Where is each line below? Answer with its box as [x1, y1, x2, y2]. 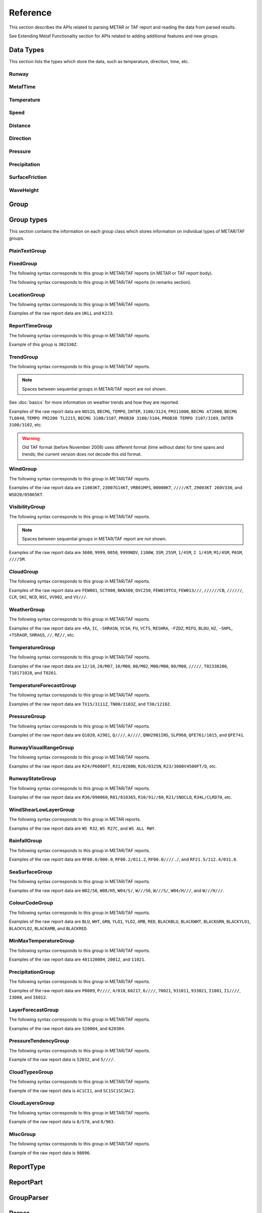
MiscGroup [9, 1131, 36, 1137]
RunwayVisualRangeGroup [9, 744, 74, 751]
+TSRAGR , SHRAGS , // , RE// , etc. [9, 632, 75, 638]
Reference [9, 7, 52, 18]
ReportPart [9, 1178, 43, 1186]
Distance [9, 122, 31, 129]
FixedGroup [9, 260, 37, 267]
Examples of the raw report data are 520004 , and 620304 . [9, 1025, 126, 1031]
